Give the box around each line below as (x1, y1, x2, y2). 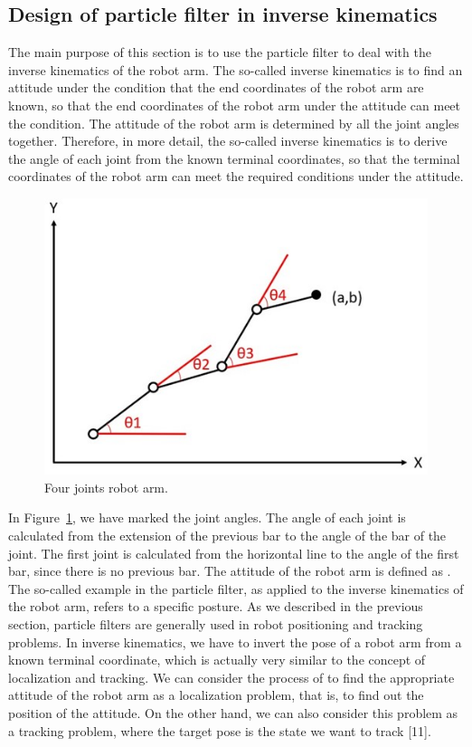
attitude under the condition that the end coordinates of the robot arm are (8, 78, 424, 97)
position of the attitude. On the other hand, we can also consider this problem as (8, 703, 458, 722)
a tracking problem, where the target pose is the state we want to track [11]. (8, 721, 431, 740)
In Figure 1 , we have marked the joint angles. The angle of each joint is (8, 508, 406, 527)
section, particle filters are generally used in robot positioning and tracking (8, 614, 423, 633)
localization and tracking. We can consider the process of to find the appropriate (8, 667, 455, 686)
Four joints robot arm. (44, 477, 168, 496)
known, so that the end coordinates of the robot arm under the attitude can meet (8, 95, 461, 114)
